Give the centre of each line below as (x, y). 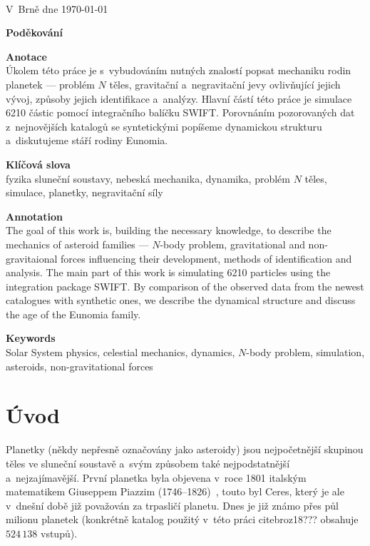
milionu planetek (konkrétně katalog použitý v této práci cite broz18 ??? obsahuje (182, 519)
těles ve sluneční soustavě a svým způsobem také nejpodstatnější (148, 463)
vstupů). (59, 533)
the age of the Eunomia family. (73, 314)
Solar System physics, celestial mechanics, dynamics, (120, 352)
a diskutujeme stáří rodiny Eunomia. (87, 140)
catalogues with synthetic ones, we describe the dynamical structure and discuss (181, 300)
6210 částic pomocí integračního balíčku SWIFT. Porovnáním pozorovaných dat (180, 112)
